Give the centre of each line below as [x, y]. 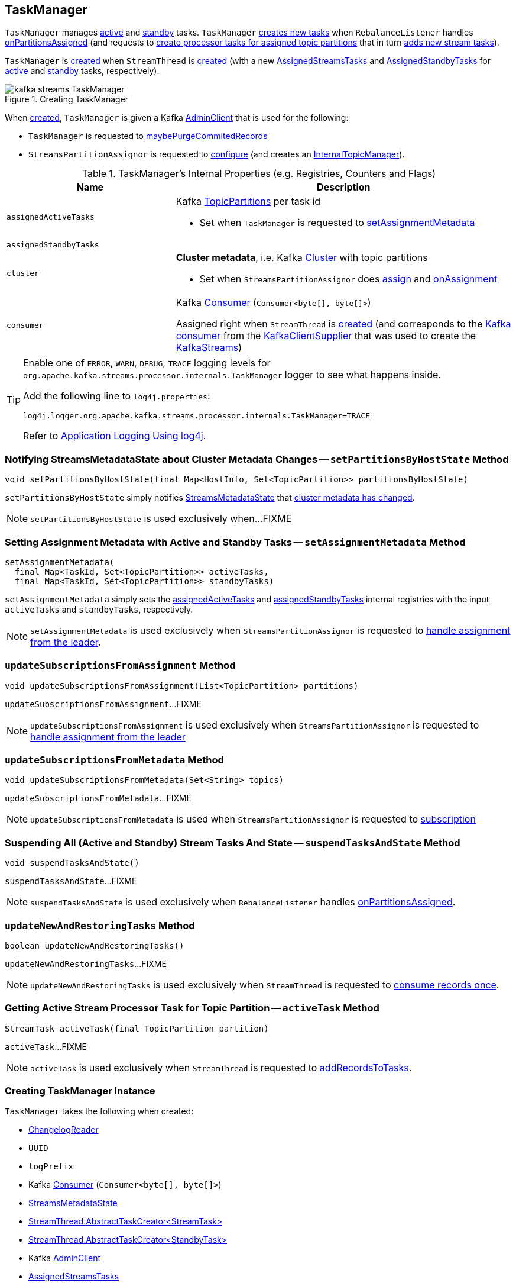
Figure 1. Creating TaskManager [67, 99]
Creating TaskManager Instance [80, 1091]
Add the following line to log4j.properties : [117, 396]
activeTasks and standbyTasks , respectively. [99, 609]
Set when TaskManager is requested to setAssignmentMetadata [337, 223]
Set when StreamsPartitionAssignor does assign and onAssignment [348, 279]
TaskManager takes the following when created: [99, 1111]
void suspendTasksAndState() [72, 863]
